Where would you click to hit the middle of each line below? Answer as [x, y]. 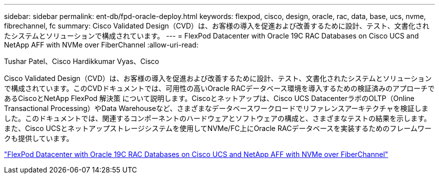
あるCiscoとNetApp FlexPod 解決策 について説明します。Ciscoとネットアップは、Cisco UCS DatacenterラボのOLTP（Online [209, 98]
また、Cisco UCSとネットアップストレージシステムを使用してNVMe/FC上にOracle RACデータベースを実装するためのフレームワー [218, 128]
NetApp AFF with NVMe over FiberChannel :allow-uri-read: [101, 45]
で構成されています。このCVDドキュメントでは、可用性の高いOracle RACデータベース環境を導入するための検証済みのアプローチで [220, 88]
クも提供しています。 [39, 138]
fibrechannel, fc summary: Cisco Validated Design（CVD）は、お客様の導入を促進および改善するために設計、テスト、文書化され [217, 26]
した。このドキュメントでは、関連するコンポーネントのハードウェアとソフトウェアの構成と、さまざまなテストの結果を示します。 [217, 118]
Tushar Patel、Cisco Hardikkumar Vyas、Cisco [82, 61]
